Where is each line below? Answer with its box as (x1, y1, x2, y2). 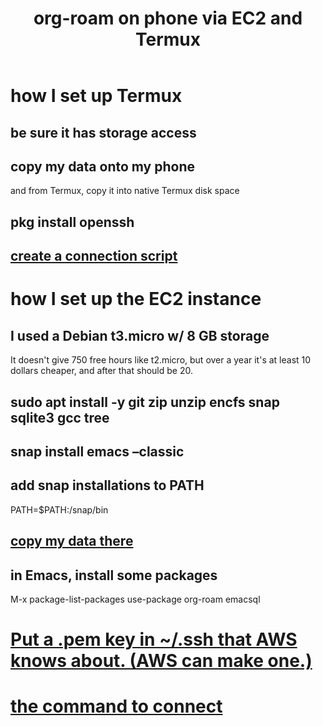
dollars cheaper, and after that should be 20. (10, 365, 193, 377)
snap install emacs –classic (10, 443, 185, 460)
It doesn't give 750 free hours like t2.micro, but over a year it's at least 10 (10, 354, 312, 366)
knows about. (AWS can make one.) (10, 650, 313, 672)
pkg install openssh (10, 213, 135, 231)
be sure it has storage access (10, 124, 197, 141)
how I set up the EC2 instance (10, 288, 262, 311)
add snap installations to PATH (10, 477, 205, 494)
